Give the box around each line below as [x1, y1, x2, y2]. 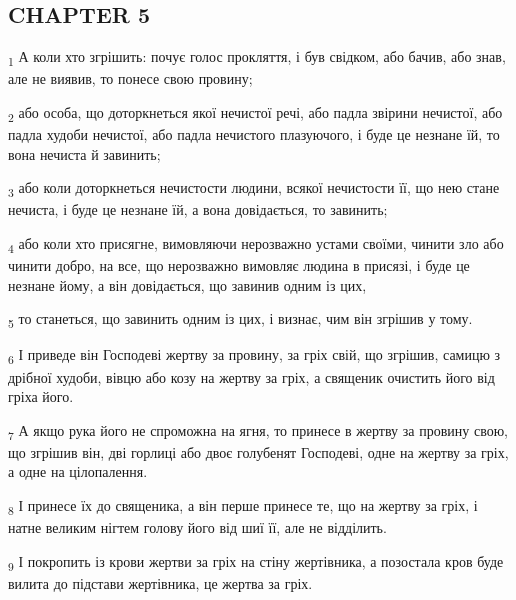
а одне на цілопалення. [8, 461, 148, 482]
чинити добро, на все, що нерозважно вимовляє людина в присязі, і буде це [8, 255, 470, 276]
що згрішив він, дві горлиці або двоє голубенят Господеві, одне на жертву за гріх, [8, 441, 509, 462]
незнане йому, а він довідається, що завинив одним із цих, [8, 274, 367, 295]
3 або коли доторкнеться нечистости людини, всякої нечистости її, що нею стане [8, 177, 500, 201]
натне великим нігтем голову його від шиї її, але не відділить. [8, 517, 387, 538]
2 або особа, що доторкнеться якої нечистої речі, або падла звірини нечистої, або [8, 101, 503, 125]
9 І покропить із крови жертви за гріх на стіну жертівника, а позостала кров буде [8, 550, 504, 574]
